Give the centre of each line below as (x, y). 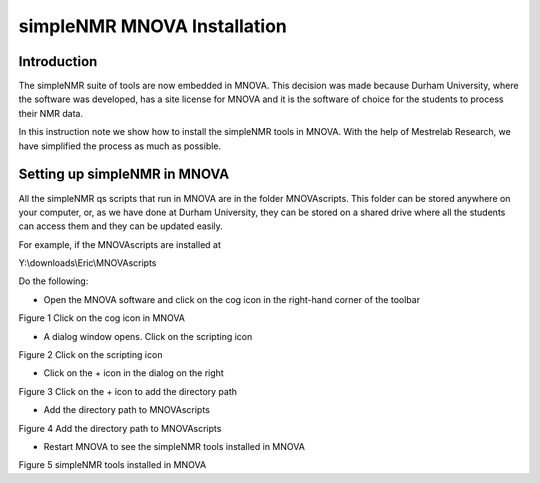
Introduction (58, 61)
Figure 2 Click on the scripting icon (90, 355)
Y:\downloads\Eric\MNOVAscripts (87, 263)
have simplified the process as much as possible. (120, 146)
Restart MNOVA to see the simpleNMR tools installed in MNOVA (174, 446)
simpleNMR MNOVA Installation (152, 26)
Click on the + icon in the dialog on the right (133, 373)
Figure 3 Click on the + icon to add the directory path (128, 391)
